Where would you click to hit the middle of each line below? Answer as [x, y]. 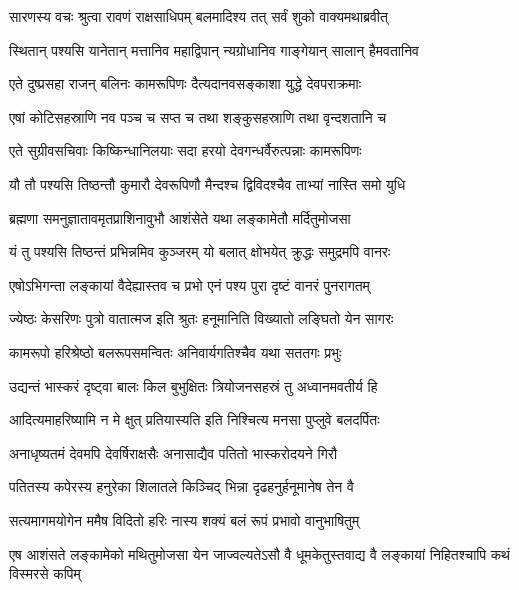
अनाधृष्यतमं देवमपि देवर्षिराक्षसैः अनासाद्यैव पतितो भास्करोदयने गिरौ [173, 452]
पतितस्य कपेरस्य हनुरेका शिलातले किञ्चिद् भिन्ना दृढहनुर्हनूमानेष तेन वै [181, 486]
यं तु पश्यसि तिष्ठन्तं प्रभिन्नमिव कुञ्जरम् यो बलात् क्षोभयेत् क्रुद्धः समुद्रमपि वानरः [200, 251]
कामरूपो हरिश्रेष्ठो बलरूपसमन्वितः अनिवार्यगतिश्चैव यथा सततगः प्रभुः [175, 351]
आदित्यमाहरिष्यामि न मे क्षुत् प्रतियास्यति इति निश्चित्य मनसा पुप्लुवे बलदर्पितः [194, 419]
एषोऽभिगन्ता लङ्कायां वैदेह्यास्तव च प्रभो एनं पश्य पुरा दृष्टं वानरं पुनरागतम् [189, 284]
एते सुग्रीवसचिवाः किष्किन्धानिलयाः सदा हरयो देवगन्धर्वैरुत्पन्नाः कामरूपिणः [185, 150]
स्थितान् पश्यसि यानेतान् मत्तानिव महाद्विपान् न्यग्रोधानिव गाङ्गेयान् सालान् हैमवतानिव [214, 49]
